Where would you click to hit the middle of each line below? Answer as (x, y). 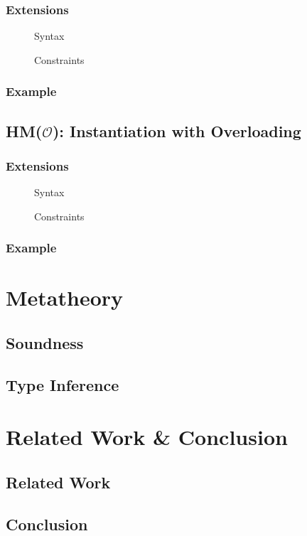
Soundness (45, 343)
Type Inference (63, 384)
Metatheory (65, 298)
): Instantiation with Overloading (177, 130)
